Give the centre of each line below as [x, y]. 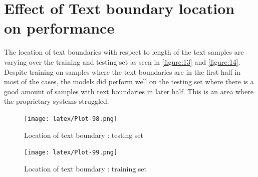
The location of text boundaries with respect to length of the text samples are [124, 52]
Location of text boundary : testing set [84, 135]
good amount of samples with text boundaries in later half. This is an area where [129, 91]
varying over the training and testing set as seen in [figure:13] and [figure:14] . [122, 61]
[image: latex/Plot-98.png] [71, 119]
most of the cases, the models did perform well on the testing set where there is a [129, 81]
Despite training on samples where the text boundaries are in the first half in [122, 71]
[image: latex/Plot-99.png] [71, 153]
